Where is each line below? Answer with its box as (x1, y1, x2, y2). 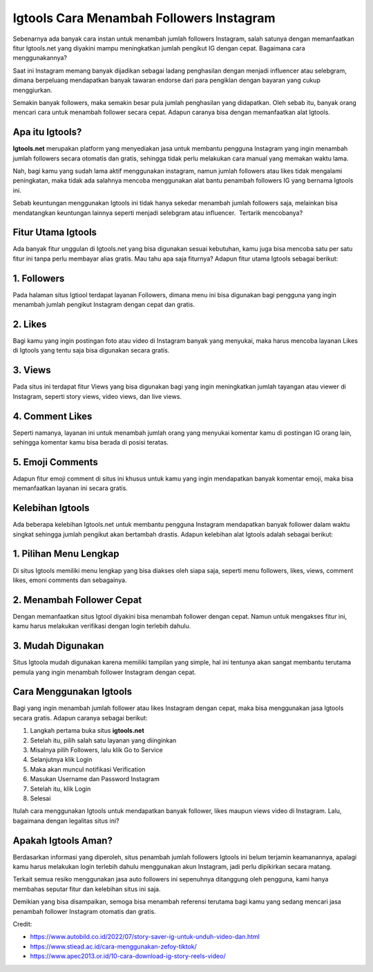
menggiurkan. (12, 86, 52, 94)
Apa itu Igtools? (12, 127, 82, 138)
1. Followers (12, 272, 65, 284)
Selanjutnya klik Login (30, 756, 93, 764)
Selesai (30, 794, 51, 802)
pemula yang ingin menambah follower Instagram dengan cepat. (12, 668, 196, 676)
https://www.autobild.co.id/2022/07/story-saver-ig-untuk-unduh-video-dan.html (30, 933, 260, 941)
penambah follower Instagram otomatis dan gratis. (12, 907, 156, 915)
